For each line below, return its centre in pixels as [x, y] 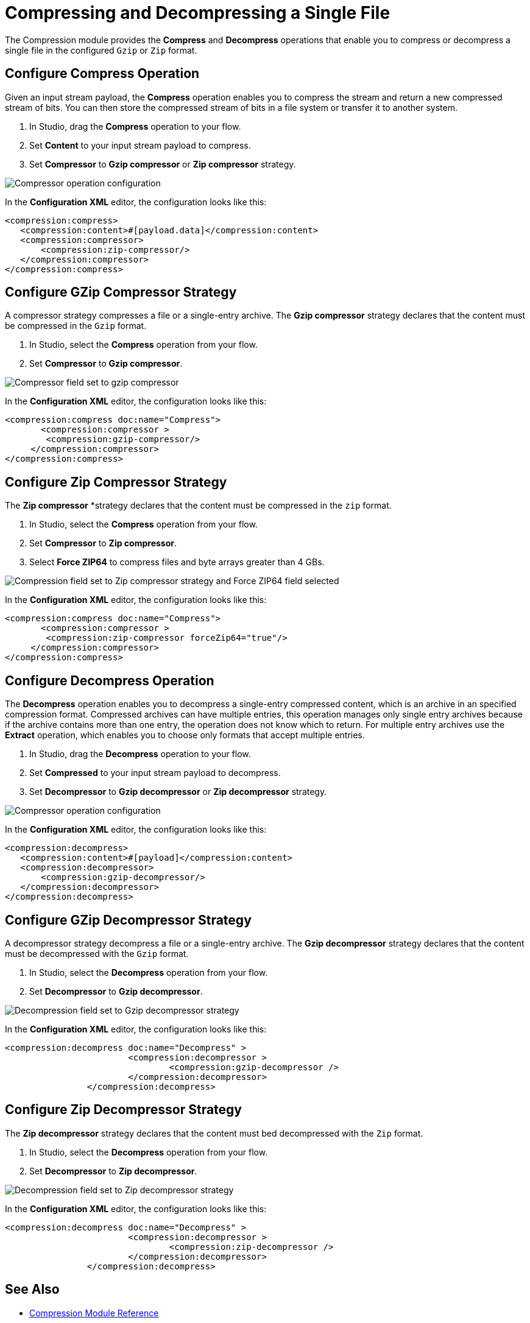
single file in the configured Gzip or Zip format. [101, 50]
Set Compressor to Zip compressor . [103, 543]
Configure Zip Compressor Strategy [116, 482]
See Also [32, 1289]
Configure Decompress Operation [110, 680]
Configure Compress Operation [102, 74]
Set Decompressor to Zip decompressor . [113, 1171]
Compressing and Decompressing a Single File [198, 13]
